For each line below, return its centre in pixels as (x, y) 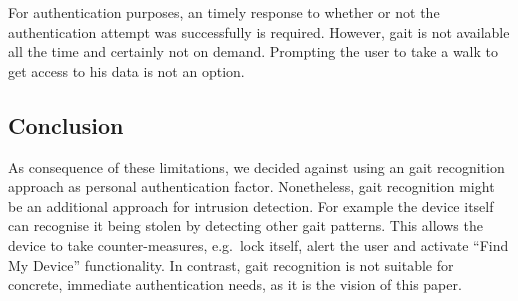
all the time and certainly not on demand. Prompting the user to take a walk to (253, 51)
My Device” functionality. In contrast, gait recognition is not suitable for (231, 264)
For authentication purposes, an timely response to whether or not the (224, 12)
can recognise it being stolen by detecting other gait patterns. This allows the (245, 225)
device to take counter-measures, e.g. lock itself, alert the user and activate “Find (258, 244)
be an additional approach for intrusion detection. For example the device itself (251, 205)
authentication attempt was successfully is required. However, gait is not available (259, 31)
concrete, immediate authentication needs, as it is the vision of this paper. (235, 284)
